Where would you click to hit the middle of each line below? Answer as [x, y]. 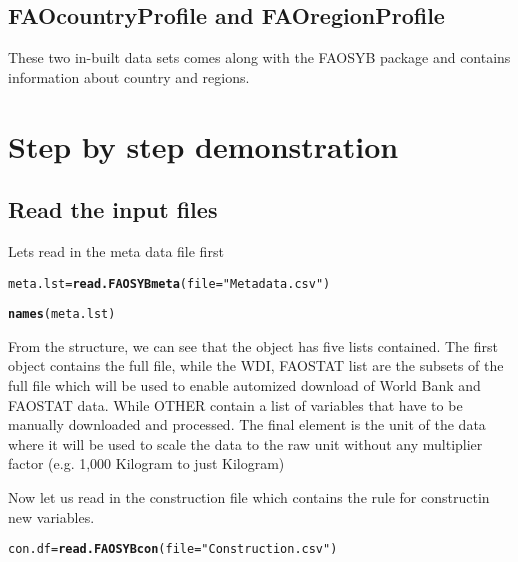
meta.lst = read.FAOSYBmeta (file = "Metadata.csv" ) [169, 283]
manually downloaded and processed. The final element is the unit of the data [247, 424]
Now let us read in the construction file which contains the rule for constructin [249, 497]
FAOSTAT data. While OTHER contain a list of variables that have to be [235, 404]
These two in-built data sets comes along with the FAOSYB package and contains [259, 57]
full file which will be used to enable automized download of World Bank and [244, 385]
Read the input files [113, 209]
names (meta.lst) [62, 314]
